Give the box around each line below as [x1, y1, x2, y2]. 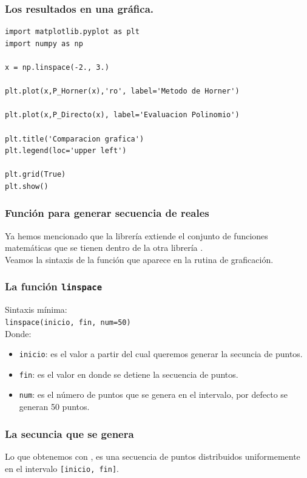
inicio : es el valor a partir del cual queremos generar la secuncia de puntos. [19, 347, 303, 360]
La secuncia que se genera [5, 426, 134, 441]
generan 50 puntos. [19, 400, 90, 413]
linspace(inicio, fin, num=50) [5, 318, 131, 327]
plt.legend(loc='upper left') [5, 146, 127, 155]
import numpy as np [5, 39, 83, 48]
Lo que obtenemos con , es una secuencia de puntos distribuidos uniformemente [5, 449, 300, 462]
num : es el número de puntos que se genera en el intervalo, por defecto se [19, 388, 288, 401]
